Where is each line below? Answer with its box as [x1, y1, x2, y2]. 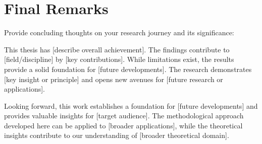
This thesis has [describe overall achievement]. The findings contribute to [4, 44, 230, 54]
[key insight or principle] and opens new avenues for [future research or [4, 74, 223, 84]
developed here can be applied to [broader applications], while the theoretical [4, 120, 243, 130]
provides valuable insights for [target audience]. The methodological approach [4, 110, 244, 121]
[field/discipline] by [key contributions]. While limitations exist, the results [4, 54, 234, 64]
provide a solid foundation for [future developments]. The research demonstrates [4, 63, 252, 74]
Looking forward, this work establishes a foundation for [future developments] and [4, 100, 258, 111]
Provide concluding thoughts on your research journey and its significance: [4, 27, 234, 38]
